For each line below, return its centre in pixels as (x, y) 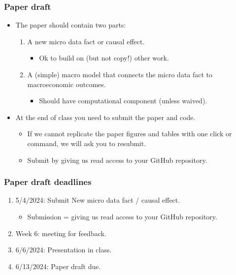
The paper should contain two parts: (71, 25)
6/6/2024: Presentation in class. (64, 250)
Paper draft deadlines (48, 182)
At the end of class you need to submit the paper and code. (105, 117)
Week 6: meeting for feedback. (61, 233)
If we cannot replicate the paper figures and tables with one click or (130, 134)
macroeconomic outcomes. (67, 84)
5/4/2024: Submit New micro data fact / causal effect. (98, 200)
